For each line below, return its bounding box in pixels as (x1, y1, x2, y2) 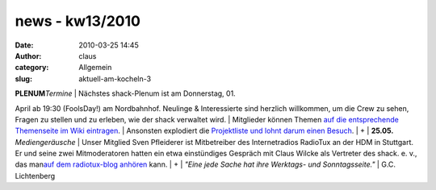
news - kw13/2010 (15, 12, 141, 30)
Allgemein (78, 63, 112, 72)
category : (15, 63, 49, 72)
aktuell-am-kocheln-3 (78, 73, 152, 84)
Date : (15, 40, 34, 50)
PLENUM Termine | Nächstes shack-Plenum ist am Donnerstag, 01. (15, 89, 236, 98)
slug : (15, 73, 32, 84)
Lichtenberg (15, 171, 56, 180)
